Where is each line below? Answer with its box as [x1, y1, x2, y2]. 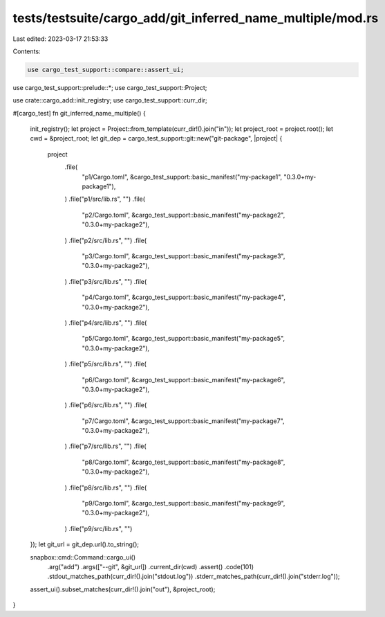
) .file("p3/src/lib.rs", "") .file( [64, 277, 147, 285]
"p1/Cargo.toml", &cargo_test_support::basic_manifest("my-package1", [82, 172, 283, 181]
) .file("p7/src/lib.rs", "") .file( [64, 442, 147, 450]
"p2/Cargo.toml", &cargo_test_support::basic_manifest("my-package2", [82, 211, 285, 219]
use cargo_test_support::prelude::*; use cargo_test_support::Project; [12, 83, 207, 91]
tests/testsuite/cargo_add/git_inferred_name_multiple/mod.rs [12, 10, 379, 26]
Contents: [12, 47, 41, 55]
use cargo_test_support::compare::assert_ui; [27, 66, 185, 73]
